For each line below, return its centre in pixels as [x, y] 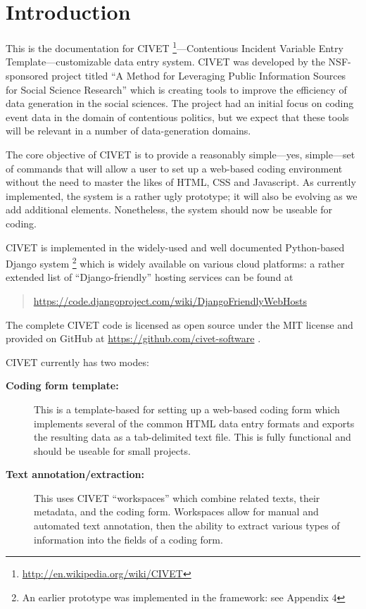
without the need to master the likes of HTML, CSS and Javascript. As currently [181, 182]
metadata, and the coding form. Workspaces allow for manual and [176, 511]
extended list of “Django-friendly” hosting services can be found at [150, 277]
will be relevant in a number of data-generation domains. [128, 131]
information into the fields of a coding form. [128, 539]
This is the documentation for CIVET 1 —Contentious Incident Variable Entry [175, 47]
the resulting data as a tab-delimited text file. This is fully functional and [193, 437]
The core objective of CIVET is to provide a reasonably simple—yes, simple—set [181, 154]
